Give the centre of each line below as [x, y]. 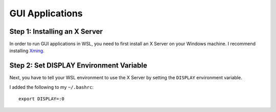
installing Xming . [27, 51]
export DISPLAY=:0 [42, 99]
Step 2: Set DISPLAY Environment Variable [78, 66]
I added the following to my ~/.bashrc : [52, 87]
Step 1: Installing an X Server [56, 31]
